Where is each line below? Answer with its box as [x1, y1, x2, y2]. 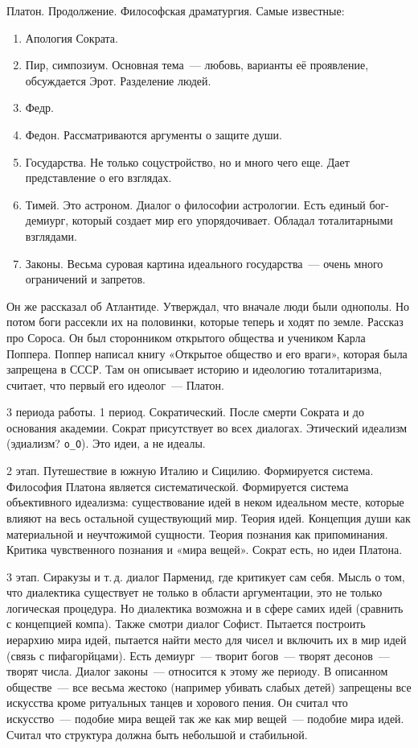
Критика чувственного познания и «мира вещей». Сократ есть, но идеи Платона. [6, 541, 403, 558]
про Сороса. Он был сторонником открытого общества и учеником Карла [6, 329, 366, 345]
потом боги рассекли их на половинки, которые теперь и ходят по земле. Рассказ [6, 313, 404, 330]
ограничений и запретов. [25, 271, 145, 287]
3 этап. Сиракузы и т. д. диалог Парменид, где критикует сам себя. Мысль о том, [6, 568, 405, 585]
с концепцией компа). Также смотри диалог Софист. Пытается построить [6, 615, 366, 632]
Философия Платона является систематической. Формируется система [6, 477, 349, 494]
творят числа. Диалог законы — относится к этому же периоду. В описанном [6, 663, 388, 680]
